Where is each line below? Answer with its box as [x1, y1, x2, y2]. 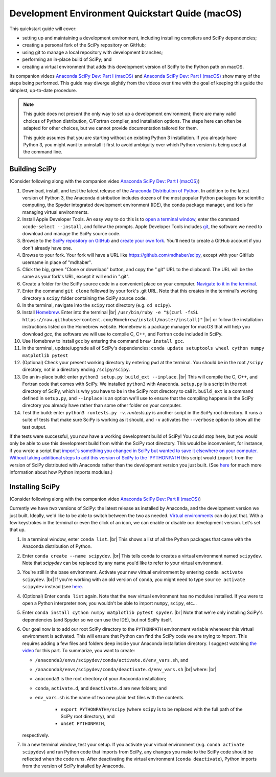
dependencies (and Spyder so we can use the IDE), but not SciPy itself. [22, 616, 172, 623]
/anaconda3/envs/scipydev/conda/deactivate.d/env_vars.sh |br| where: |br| [35, 667, 217, 673]
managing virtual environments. [22, 209, 89, 215]
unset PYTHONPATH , [60, 720, 105, 726]
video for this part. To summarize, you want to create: [22, 648, 135, 654]
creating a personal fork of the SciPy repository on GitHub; [22, 42, 146, 48]
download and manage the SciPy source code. [22, 231, 121, 237]
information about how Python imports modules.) [9, 469, 113, 475]
